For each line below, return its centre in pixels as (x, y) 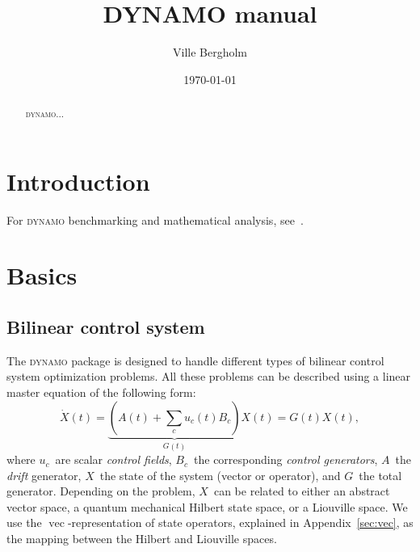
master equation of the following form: (101, 392)
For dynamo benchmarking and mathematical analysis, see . (155, 219)
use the (24, 523)
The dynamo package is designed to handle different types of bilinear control (195, 360)
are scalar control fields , (113, 459)
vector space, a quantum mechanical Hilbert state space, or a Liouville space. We (207, 506)
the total (380, 475)
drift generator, (44, 475)
